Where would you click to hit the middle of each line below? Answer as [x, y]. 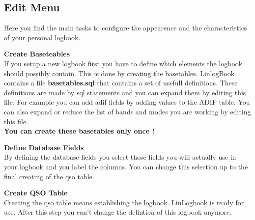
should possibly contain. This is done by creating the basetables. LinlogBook [119, 73]
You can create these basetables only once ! [79, 131]
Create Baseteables [37, 54]
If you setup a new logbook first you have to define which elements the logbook [123, 63]
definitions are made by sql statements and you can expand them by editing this [125, 92]
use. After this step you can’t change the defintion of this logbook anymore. [118, 212]
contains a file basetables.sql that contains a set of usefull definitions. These [121, 83]
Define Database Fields [44, 147]
